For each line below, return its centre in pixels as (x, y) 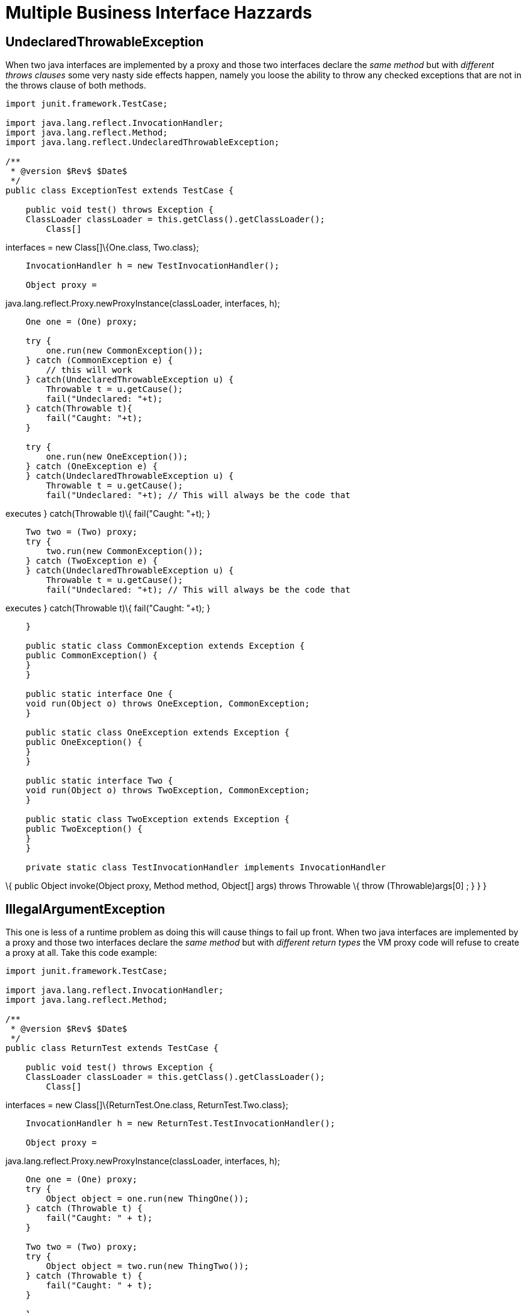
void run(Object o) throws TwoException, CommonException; (168, 791)
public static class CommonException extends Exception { (165, 646)
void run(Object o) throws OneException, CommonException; (168, 704)
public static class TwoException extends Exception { (158, 819)
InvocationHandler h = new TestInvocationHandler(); (153, 266)
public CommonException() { (91, 656)
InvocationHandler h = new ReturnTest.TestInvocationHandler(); (180, 1124)
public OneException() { (84, 742)
